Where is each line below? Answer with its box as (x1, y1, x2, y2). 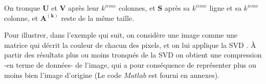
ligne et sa (209, 3, 241, 13)
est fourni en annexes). (148, 69, 220, 80)
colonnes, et (118, 3, 156, 13)
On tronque (4, 3, 40, 13)
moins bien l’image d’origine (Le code (4, 69, 122, 80)
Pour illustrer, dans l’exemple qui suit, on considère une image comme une (4, 30, 238, 40)
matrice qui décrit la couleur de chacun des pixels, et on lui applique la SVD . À (4, 39, 256, 50)
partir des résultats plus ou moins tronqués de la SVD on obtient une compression (4, 49, 262, 60)
